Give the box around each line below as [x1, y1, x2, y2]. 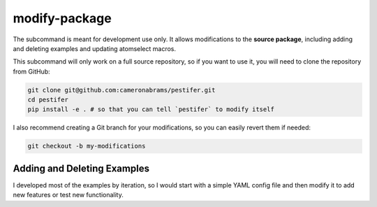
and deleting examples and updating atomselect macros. [13, 44, 177, 52]
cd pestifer [27, 96, 69, 104]
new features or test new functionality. [13, 191, 124, 199]
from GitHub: [13, 67, 50, 76]
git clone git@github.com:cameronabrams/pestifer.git [27, 86, 216, 94]
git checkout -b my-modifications [27, 142, 146, 150]
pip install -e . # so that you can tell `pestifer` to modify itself [27, 106, 275, 113]
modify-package [13, 10, 112, 26]
